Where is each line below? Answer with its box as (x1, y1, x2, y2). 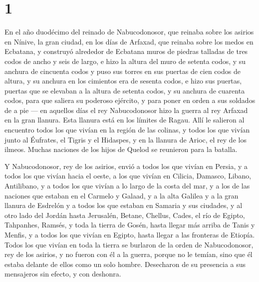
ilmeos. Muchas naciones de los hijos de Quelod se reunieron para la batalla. (4, 144, 238, 154)
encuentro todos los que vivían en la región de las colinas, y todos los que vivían (4, 124, 250, 135)
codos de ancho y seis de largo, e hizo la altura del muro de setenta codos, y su (4, 55, 246, 66)
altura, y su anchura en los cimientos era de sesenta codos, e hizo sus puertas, (4, 75, 242, 86)
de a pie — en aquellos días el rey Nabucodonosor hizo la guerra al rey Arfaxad (4, 104, 248, 115)
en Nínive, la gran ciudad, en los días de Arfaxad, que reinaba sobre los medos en (4, 36, 254, 46)
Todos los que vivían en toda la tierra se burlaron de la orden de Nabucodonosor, (4, 239, 254, 249)
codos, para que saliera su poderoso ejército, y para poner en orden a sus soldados (4, 95, 256, 105)
